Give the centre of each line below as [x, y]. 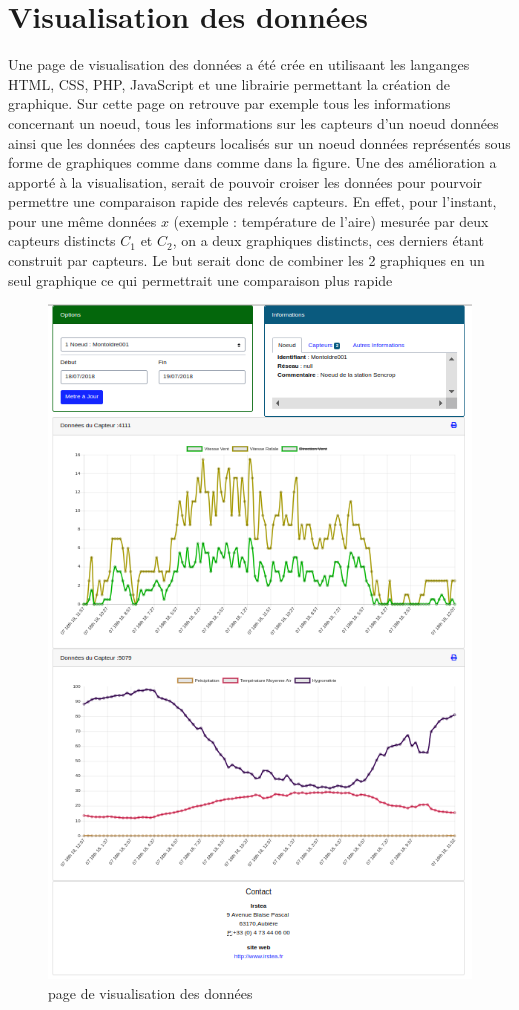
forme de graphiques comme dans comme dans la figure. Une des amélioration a [252, 162]
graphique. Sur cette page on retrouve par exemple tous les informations [229, 103]
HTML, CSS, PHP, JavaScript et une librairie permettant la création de [229, 83]
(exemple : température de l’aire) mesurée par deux [331, 220]
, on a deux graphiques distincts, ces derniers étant [328, 240]
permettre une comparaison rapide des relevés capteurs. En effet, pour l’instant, [252, 201]
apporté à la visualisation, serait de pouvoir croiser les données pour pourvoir [245, 181]
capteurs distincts [62, 240]
